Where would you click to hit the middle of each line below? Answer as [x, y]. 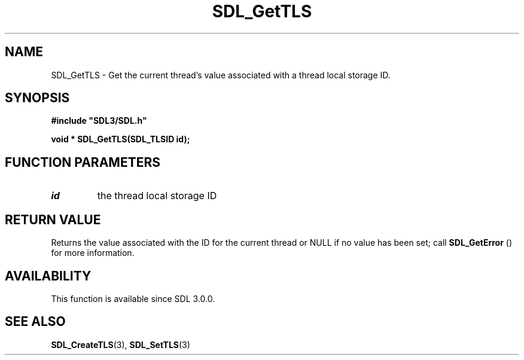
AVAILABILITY [48, 276]
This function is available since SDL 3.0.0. [133, 298]
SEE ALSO [35, 322]
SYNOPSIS [37, 98]
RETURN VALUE [53, 219]
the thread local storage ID [157, 196]
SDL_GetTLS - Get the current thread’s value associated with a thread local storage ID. [221, 75]
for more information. [93, 253]
